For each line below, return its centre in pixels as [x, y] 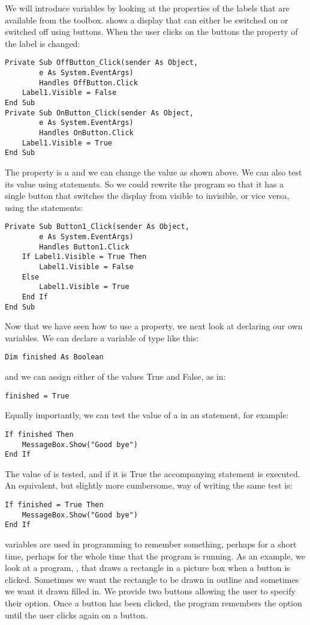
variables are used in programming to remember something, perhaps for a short [151, 544]
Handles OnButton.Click [86, 133]
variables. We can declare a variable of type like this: [102, 337]
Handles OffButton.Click [88, 83]
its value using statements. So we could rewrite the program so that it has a [145, 184]
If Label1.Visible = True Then [84, 257]
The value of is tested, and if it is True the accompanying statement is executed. [153, 473]
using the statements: [44, 207]
